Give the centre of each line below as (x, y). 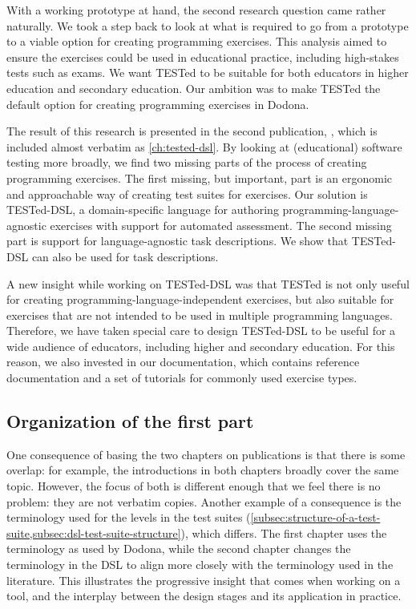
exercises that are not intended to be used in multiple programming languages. (200, 315)
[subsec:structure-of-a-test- (315, 517)
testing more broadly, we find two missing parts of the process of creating (187, 162)
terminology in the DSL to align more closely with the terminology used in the (200, 565)
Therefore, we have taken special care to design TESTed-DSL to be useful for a (201, 331)
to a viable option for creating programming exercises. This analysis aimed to (197, 41)
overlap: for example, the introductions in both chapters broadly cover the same (203, 470)
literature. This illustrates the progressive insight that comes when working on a (204, 580)
